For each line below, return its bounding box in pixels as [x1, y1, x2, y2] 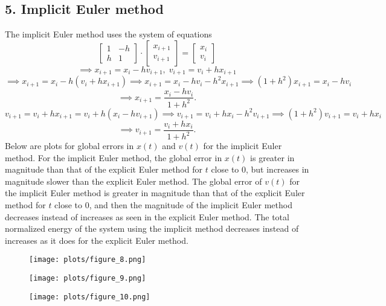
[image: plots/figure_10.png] [29, 292, 150, 301]
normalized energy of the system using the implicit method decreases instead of [5, 222, 299, 235]
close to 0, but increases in [211, 163, 309, 176]
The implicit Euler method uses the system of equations [5, 28, 212, 40]
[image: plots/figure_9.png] [29, 274, 146, 283]
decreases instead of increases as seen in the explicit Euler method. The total [5, 210, 289, 223]
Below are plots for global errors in [5, 139, 134, 152]
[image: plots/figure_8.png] [29, 255, 146, 264]
